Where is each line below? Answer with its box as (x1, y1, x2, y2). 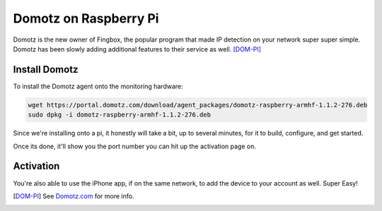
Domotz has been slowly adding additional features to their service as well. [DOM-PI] (13, 44, 262, 53)
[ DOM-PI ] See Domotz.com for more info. (13, 191, 134, 200)
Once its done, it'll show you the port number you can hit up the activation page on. (13, 142, 256, 150)
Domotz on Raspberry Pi (13, 11, 159, 26)
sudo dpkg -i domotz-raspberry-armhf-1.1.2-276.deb (28, 111, 212, 119)
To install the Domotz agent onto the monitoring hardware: (13, 82, 183, 90)
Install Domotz (13, 64, 79, 76)
